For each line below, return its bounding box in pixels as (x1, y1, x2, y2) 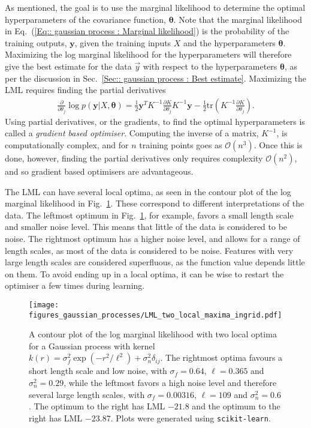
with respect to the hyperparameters (143, 59, 277, 72)
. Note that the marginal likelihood (173, 13, 302, 25)
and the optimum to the (192, 400, 280, 412)
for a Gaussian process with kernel (29, 339, 155, 352)
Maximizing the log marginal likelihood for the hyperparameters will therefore (5, 48, 292, 61)
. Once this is (253, 138, 303, 151)
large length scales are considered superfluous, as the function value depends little (5, 256, 305, 268)
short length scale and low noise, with (29, 364, 167, 377)
